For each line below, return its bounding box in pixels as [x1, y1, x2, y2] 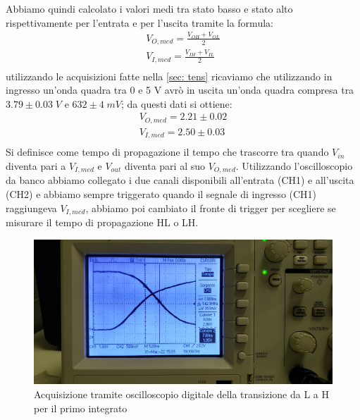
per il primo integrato [34, 400, 128, 415]
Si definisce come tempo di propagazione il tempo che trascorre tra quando [6, 144, 329, 159]
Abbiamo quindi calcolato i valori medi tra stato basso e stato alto [6, 1, 293, 16]
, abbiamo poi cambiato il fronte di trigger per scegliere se [85, 200, 336, 215]
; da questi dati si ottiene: [121, 96, 232, 111]
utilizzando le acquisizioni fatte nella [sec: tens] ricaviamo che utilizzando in [6, 68, 333, 83]
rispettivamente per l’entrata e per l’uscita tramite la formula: [6, 15, 273, 30]
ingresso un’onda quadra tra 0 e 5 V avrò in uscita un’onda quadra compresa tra [6, 82, 354, 97]
